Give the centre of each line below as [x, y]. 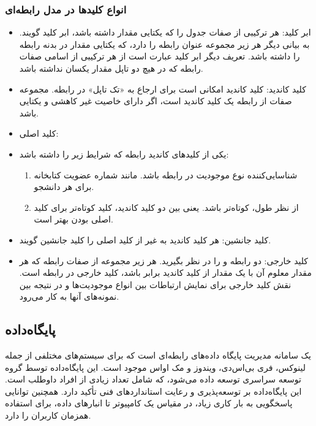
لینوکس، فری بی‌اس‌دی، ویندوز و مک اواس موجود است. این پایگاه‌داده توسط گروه [155, 367]
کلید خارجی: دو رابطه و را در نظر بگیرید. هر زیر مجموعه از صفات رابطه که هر [164, 260]
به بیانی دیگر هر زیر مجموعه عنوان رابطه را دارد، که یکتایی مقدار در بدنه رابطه [164, 44]
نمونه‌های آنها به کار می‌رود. [69, 296]
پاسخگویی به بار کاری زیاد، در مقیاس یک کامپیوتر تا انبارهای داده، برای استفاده [149, 403]
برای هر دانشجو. [64, 187]
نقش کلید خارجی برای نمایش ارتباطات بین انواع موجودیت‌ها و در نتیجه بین [155, 284]
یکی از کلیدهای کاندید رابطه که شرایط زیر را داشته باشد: [124, 154]
